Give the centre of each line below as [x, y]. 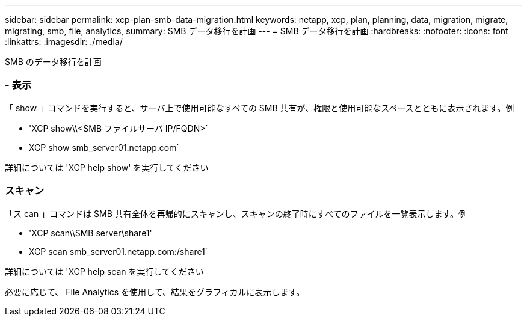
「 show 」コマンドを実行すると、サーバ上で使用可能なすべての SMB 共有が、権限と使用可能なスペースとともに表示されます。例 [260, 108]
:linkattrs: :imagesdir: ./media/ [64, 42]
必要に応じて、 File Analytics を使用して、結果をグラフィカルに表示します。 [155, 292]
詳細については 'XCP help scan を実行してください [104, 271]
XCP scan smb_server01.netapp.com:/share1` [119, 251]
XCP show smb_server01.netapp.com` [104, 147]
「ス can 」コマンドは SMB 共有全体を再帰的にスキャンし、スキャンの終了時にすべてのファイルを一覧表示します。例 [236, 213]
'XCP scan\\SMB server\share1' [91, 233]
